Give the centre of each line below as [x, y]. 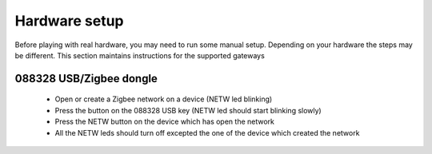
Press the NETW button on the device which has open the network [165, 122]
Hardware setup [69, 21]
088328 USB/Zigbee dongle [86, 79]
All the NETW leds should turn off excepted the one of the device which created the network [207, 132]
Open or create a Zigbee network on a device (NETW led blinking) [164, 99]
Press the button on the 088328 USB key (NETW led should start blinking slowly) [188, 110]
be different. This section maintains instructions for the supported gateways [140, 55]
